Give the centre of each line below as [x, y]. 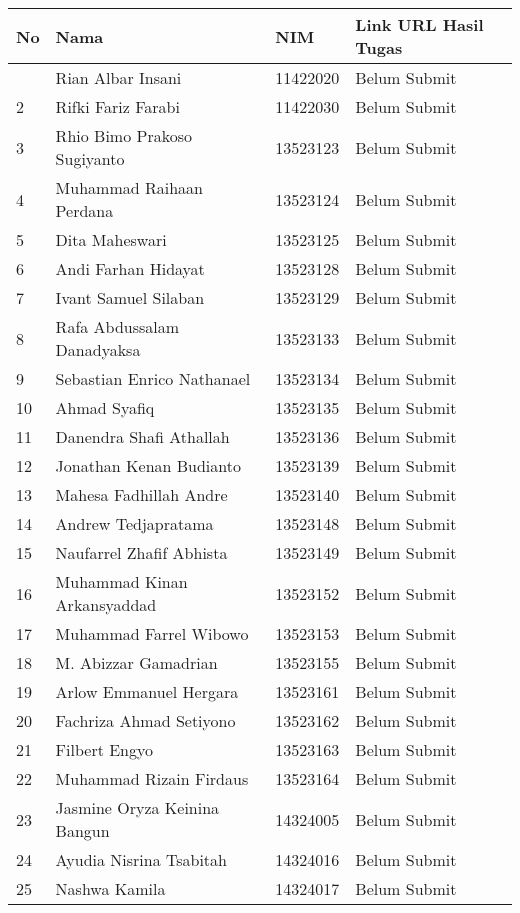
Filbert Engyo [104, 749]
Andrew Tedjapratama [134, 523]
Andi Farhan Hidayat [130, 268]
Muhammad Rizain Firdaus [152, 778]
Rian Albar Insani [118, 77]
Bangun [82, 830]
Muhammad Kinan [121, 581]
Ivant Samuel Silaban [130, 297]
